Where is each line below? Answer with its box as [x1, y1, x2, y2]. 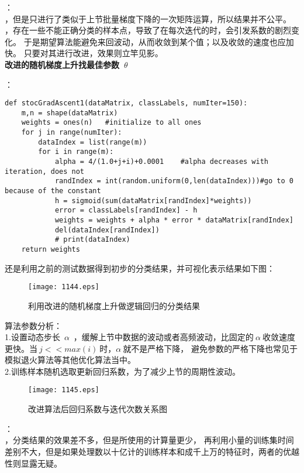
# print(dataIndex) [54, 235, 130, 244]
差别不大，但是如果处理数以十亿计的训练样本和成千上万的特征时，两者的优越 [5, 445, 299, 457]
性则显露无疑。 [5, 457, 62, 469]
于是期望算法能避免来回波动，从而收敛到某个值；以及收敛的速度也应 [23, 35, 286, 47]
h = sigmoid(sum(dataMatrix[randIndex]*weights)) [54, 196, 252, 205]
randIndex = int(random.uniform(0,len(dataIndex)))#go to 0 [54, 177, 293, 186]
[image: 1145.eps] [28, 386, 99, 395]
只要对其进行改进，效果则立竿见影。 [23, 47, 163, 59]
